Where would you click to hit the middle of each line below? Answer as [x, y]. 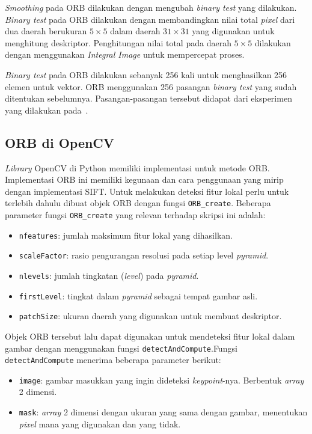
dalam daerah [135, 31]
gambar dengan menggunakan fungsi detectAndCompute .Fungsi [121, 348]
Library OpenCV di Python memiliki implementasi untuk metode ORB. [137, 167]
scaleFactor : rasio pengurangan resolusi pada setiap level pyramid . [144, 255]
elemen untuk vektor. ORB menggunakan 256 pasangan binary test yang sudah [151, 86]
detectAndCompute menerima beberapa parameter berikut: [113, 360]
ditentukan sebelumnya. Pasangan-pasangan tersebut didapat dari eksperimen [148, 98]
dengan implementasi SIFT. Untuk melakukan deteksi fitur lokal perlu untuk [147, 191]
